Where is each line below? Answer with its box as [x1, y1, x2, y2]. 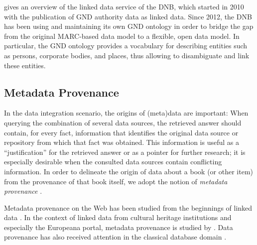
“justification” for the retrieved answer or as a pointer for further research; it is [4, 146, 246, 157]
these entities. [4, 60, 46, 70]
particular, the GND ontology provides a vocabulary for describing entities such [4, 40, 248, 51]
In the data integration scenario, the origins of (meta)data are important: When [4, 108, 249, 118]
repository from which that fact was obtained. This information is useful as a [4, 137, 239, 147]
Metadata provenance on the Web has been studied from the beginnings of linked [4, 202, 253, 213]
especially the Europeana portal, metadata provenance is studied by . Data [4, 222, 233, 232]
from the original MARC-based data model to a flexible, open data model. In [4, 30, 240, 41]
